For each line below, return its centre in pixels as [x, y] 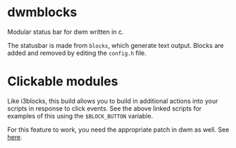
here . [15, 137]
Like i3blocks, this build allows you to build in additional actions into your [113, 101]
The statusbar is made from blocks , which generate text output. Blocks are [116, 45]
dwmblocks [42, 12]
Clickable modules [63, 81]
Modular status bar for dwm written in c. [66, 32]
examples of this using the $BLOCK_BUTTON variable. [80, 116]
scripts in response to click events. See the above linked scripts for [105, 108]
